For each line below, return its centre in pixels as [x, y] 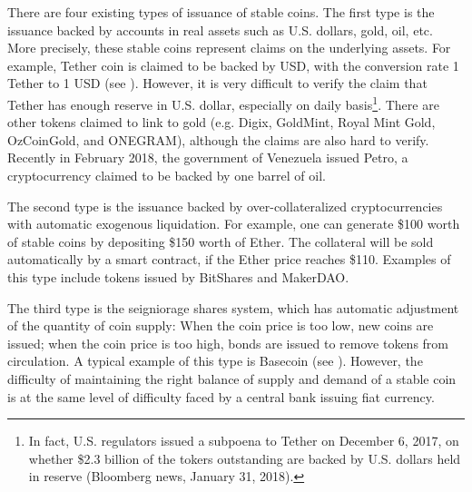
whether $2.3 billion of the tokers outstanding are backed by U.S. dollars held [245, 458]
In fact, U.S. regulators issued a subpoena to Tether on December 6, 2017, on [244, 441]
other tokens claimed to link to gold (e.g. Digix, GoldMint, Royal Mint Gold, [221, 122]
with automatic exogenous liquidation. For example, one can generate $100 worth [234, 224]
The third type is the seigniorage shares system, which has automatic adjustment [233, 307]
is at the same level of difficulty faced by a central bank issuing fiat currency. [221, 396]
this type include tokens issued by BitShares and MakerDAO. [178, 276]
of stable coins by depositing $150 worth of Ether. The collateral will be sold [221, 241]
